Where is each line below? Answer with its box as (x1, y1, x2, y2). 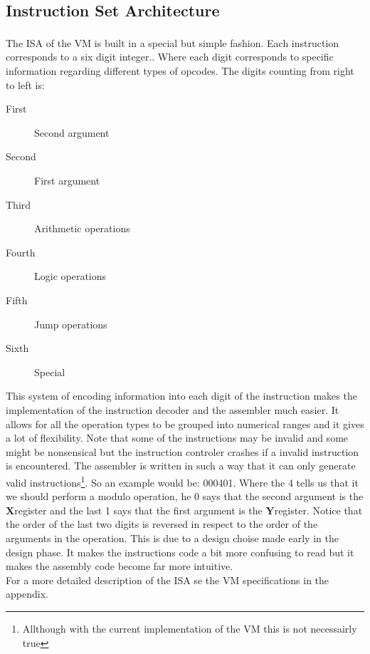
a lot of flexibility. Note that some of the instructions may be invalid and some (6, 430, 349, 445)
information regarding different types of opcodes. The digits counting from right (6, 63, 354, 78)
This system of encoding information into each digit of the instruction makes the (6, 388, 357, 403)
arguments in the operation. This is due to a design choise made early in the (6, 530, 339, 545)
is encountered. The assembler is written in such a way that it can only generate (6, 458, 356, 473)
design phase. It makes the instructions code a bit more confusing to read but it (6, 544, 354, 559)
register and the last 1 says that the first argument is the (14, 502, 263, 517)
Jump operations (34, 316, 107, 331)
